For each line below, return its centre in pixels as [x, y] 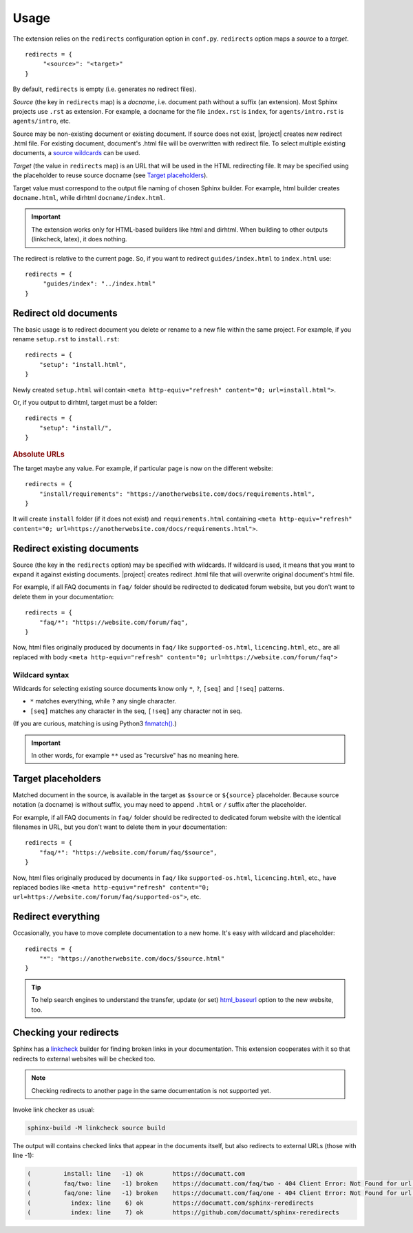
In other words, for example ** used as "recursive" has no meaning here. [135, 755]
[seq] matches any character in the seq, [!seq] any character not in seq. [136, 711]
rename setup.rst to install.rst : [66, 339]
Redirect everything [56, 917]
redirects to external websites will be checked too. [84, 1059]
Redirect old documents [65, 313]
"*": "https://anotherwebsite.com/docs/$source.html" [132, 959]
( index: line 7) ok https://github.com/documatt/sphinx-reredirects [183, 1212]
